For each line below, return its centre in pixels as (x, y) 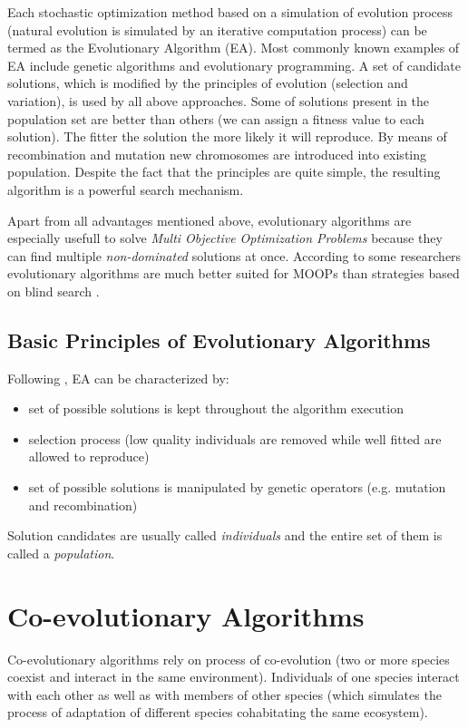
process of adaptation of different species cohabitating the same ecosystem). (218, 712)
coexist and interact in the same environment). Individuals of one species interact (234, 677)
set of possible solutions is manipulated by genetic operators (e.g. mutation (237, 487)
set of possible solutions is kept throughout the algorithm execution (216, 408)
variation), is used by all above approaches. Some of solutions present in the (218, 100)
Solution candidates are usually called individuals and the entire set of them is (225, 535)
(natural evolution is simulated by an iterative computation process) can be (217, 29)
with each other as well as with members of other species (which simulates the (224, 694)
